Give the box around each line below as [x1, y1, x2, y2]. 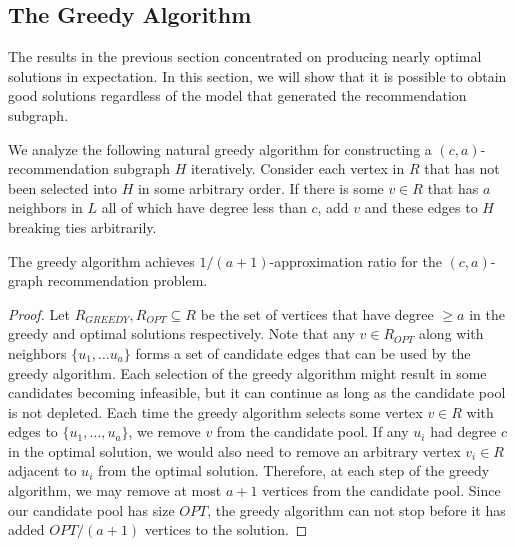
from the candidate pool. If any [216, 421, 409, 442]
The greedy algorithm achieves [8, 250, 195, 271]
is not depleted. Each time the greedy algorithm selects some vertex [8, 401, 423, 422]
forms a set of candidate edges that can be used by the [135, 342, 471, 363]
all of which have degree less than [101, 197, 307, 218]
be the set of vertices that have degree [200, 303, 434, 324]
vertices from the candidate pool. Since [262, 480, 501, 501]
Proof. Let [8, 303, 70, 324]
